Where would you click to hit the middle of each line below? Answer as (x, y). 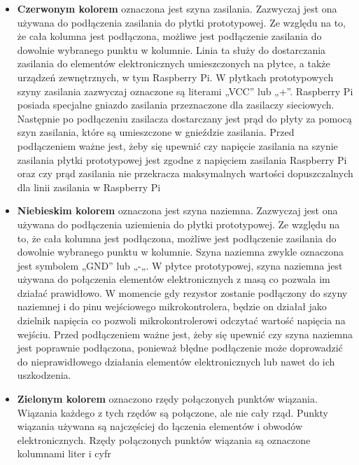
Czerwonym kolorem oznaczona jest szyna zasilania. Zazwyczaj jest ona (177, 8)
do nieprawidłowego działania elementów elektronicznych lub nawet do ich (176, 361)
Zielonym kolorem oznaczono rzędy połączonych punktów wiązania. (167, 399)
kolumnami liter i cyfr (64, 453)
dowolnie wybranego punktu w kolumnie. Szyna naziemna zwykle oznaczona (181, 252)
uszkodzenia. (44, 375)
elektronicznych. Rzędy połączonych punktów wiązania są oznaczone (164, 439)
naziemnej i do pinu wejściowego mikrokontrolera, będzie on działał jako (172, 306)
